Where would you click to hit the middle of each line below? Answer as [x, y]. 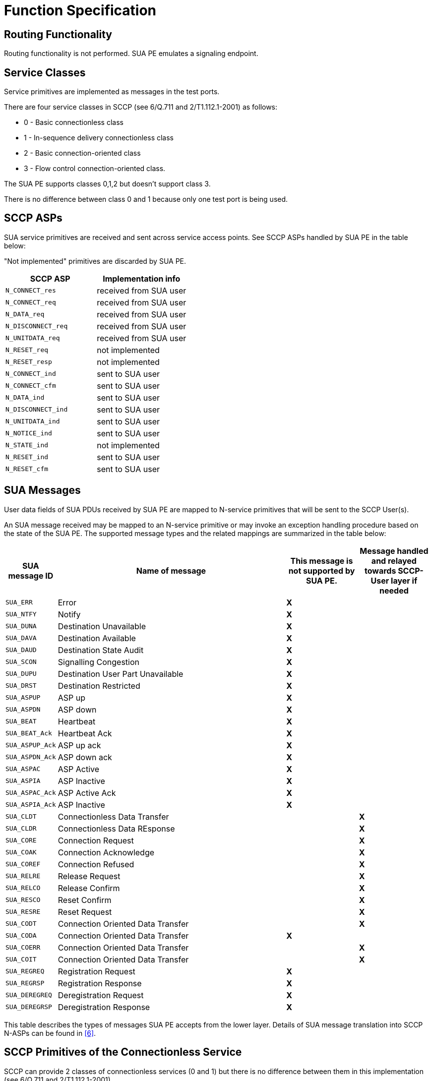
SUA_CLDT [21, 817]
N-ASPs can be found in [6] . [50, 1033]
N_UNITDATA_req [33, 338]
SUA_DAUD [21, 650]
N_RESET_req [27, 350]
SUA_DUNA [21, 626]
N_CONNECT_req [31, 302]
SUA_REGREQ [25, 971]
